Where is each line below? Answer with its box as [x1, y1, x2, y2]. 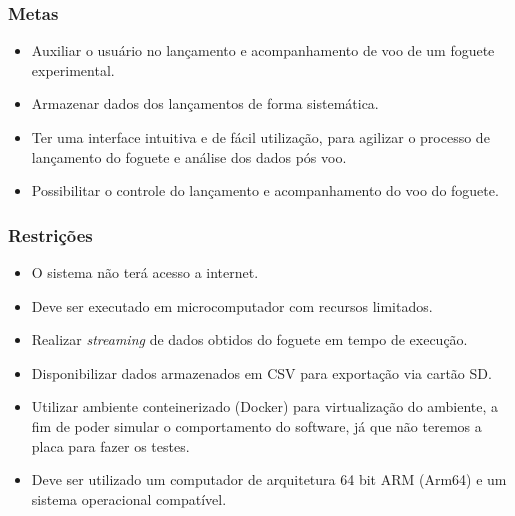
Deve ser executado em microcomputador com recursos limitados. [31, 295, 433, 316]
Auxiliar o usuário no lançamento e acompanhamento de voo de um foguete [31, 40, 495, 61]
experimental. [31, 59, 115, 80]
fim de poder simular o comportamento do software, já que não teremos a [31, 415, 482, 436]
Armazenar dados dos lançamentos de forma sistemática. [31, 93, 379, 114]
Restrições [8, 222, 93, 247]
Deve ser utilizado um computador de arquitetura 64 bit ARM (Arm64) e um [31, 469, 507, 490]
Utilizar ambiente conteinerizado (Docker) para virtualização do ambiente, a [31, 396, 499, 417]
